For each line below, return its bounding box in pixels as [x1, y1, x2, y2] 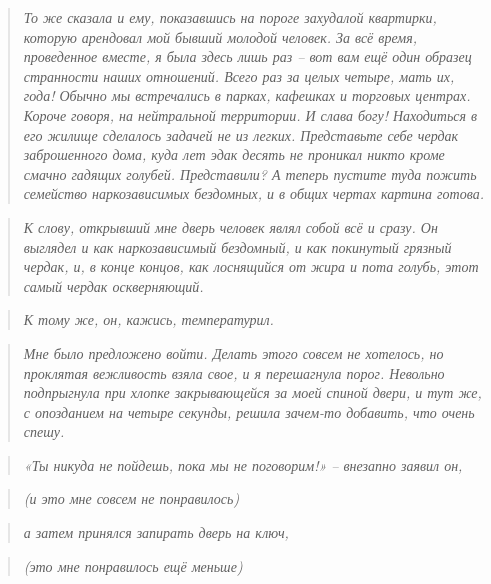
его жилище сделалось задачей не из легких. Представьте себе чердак [23, 124, 459, 145]
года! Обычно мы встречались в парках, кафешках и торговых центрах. [23, 85, 471, 106]
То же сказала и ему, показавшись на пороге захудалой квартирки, [23, 7, 437, 27]
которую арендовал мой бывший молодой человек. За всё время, [23, 26, 417, 47]
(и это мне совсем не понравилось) [23, 488, 240, 509]
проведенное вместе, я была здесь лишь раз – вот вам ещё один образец [23, 46, 472, 67]
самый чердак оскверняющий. [23, 275, 204, 296]
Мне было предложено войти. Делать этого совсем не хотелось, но [23, 342, 444, 363]
